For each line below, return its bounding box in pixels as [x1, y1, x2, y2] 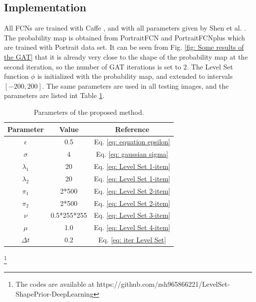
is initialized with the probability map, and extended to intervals [37, 71, 233, 81]
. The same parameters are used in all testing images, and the [42, 80, 229, 91]
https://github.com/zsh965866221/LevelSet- [96, 279, 230, 289]
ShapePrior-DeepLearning [15, 289, 94, 299]
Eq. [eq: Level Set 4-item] [94, 222, 170, 233]
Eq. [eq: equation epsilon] [94, 136, 170, 147]
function [4, 71, 29, 81]
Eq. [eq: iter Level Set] [98, 235, 166, 245]
